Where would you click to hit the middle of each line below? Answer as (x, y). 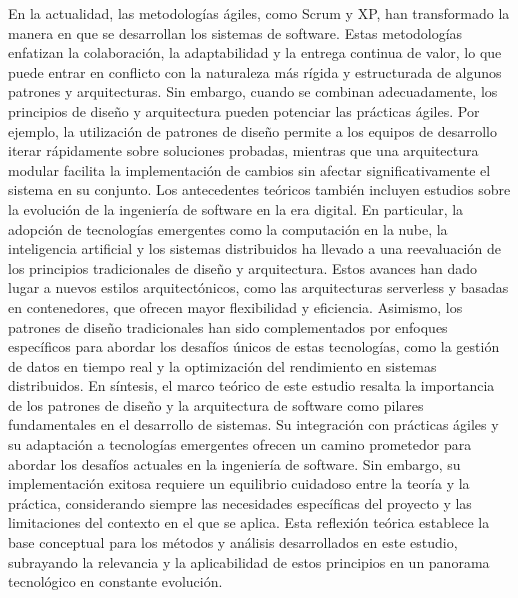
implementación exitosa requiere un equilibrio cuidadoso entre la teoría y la (239, 483)
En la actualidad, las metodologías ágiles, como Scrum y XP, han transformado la (259, 13)
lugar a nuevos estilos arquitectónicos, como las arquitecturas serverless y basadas (258, 287)
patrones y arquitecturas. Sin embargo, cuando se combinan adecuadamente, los (253, 91)
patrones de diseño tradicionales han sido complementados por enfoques (228, 326)
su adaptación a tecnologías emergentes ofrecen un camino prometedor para (240, 444)
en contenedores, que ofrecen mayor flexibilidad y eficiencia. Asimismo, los (235, 306)
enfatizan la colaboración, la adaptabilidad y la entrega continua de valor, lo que (255, 52)
